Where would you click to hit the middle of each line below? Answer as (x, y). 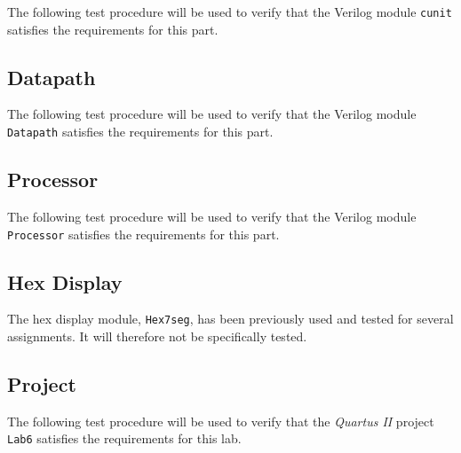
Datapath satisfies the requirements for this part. (140, 132)
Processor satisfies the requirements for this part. (143, 234)
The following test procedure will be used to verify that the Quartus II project (221, 421)
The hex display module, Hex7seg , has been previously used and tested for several (230, 319)
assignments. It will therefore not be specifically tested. (157, 336)
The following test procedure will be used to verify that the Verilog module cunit (230, 12)
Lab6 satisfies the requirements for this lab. (124, 438)
